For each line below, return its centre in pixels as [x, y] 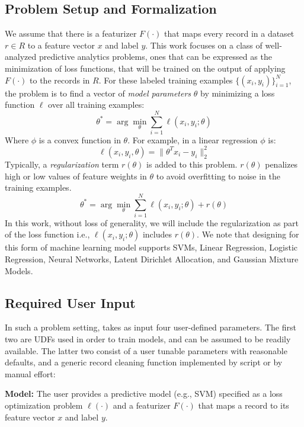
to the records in [60, 80]
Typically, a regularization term [62, 164]
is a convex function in [80, 139]
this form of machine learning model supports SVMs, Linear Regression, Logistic [151, 247]
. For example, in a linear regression [193, 139]
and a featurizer [142, 405]
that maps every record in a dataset [229, 33]
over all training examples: [96, 105]
